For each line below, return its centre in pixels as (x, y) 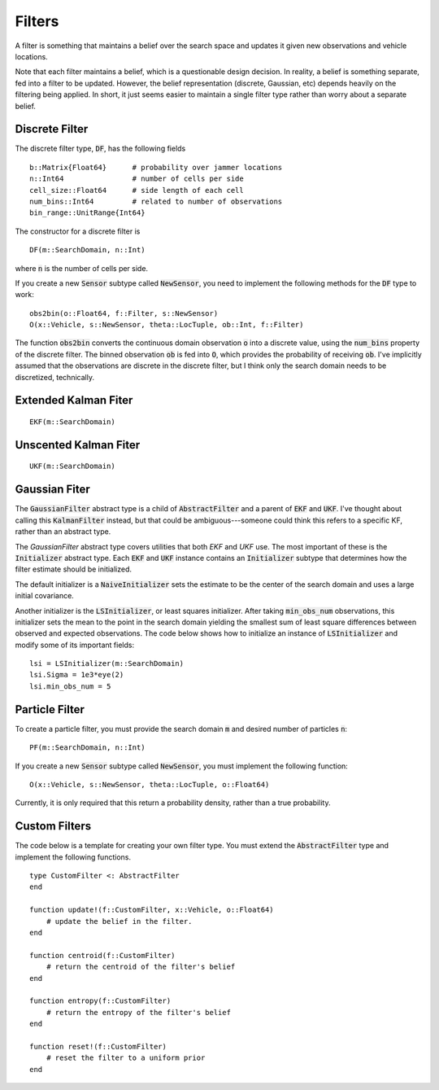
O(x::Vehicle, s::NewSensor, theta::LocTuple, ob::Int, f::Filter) (167, 325)
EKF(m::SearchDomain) (72, 422)
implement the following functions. (73, 857)
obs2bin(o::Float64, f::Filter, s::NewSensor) (124, 313)
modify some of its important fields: (74, 645)
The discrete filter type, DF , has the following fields (100, 149)
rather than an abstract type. (63, 532)
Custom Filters (53, 826)
